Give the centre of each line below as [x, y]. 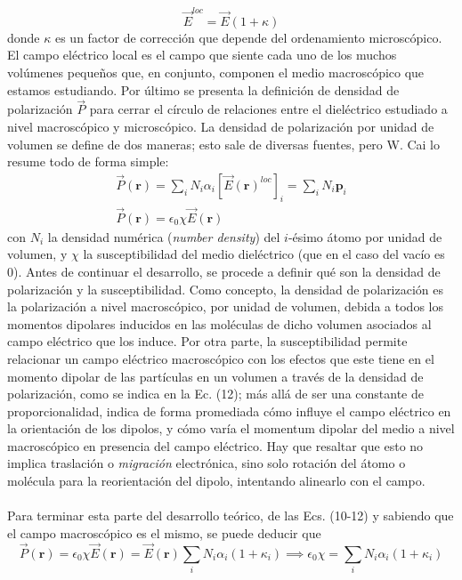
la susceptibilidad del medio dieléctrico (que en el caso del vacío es [264, 254]
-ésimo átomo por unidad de [365, 236]
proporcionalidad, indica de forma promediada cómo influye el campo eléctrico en [229, 411]
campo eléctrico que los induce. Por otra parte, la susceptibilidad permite [207, 341]
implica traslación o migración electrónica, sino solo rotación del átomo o [207, 463]
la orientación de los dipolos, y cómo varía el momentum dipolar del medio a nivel [231, 428]
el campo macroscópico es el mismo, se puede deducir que [164, 532]
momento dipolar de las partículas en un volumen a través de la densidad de [215, 376]
